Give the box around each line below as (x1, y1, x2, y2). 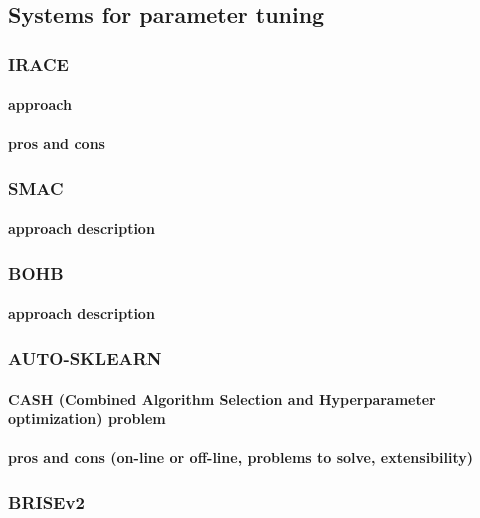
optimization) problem (8, 408, 166, 429)
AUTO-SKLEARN (8, 345, 162, 370)
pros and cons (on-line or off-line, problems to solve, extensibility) (8, 447, 474, 468)
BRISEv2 (8, 489, 85, 514)
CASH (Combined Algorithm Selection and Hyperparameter (8, 388, 436, 409)
